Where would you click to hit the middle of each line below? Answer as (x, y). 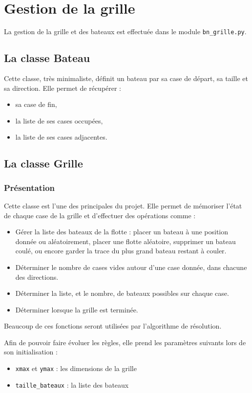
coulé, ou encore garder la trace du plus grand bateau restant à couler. (121, 251)
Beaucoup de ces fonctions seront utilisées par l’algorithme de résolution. (113, 326)
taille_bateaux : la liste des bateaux (72, 384)
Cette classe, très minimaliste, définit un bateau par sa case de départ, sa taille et (126, 78)
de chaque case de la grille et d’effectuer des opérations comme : (100, 215)
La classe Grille (43, 163)
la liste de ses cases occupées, (59, 120)
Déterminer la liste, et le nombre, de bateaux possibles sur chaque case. (122, 293)
